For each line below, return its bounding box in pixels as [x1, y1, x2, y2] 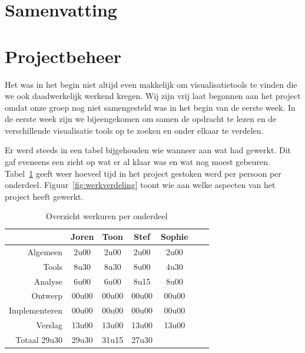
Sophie [160, 230, 188, 243]
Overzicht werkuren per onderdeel [45, 210, 168, 222]
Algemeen [27, 245, 63, 258]
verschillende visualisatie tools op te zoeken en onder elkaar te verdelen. [5, 124, 264, 136]
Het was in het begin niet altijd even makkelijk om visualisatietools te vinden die [5, 78, 297, 90]
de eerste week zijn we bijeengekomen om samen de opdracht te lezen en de [5, 113, 277, 125]
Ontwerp [31, 289, 63, 302]
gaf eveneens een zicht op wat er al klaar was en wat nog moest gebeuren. [5, 156, 270, 168]
